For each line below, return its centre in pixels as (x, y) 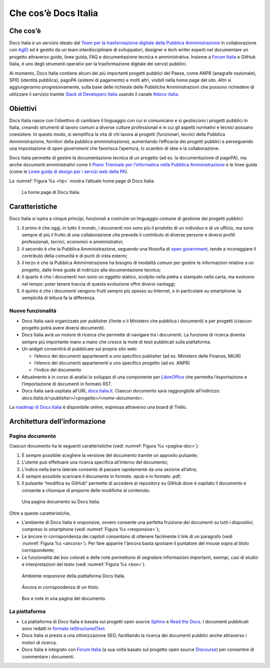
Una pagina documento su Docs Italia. (61, 502)
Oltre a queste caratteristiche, (40, 513)
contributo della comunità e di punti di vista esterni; (74, 256)
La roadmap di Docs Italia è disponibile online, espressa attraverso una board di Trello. (98, 407)
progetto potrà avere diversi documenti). (63, 328)
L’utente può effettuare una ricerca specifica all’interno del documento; (95, 462)
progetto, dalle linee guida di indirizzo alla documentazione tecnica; (91, 270)
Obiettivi (23, 108)
